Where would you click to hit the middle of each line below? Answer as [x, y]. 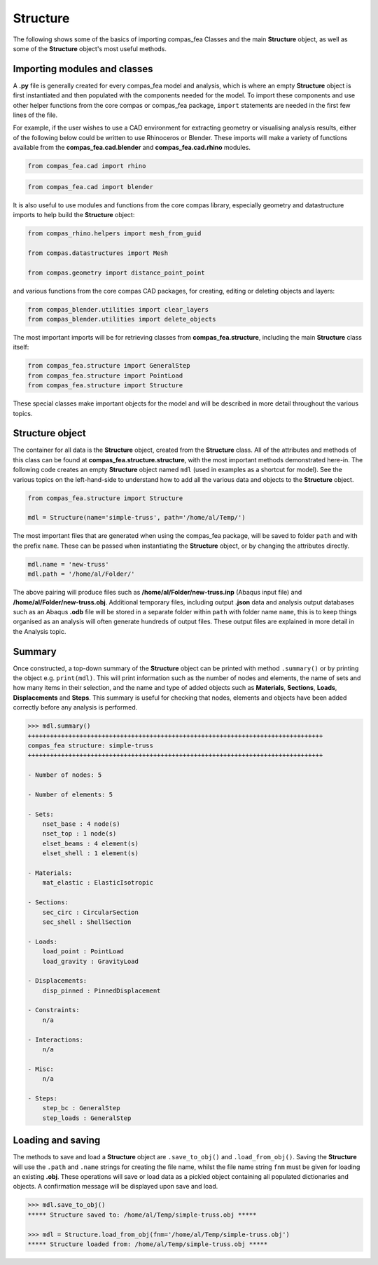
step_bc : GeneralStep [81, 1108]
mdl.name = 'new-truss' [69, 564]
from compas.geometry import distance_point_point [117, 272]
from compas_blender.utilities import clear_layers [118, 309]
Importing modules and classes [83, 69]
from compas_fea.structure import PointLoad [105, 375]
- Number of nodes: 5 [65, 775]
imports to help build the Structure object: [74, 215]
